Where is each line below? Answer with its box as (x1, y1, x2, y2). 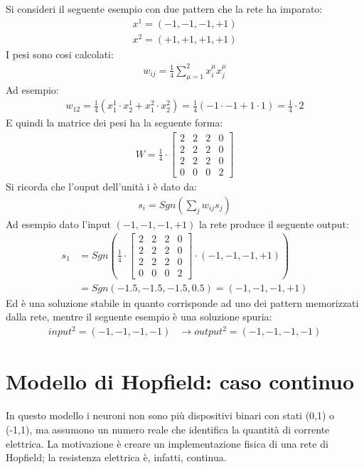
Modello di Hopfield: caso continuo (6, 367, 355, 396)
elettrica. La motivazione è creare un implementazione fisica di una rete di (6, 436, 328, 451)
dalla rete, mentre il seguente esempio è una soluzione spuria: (6, 309, 272, 324)
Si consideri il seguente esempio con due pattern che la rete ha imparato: (6, 1, 323, 16)
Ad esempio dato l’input (6, 216, 111, 231)
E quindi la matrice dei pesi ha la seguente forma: (6, 115, 223, 130)
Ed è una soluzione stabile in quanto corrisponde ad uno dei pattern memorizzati (6, 295, 359, 310)
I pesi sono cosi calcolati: (6, 46, 114, 61)
